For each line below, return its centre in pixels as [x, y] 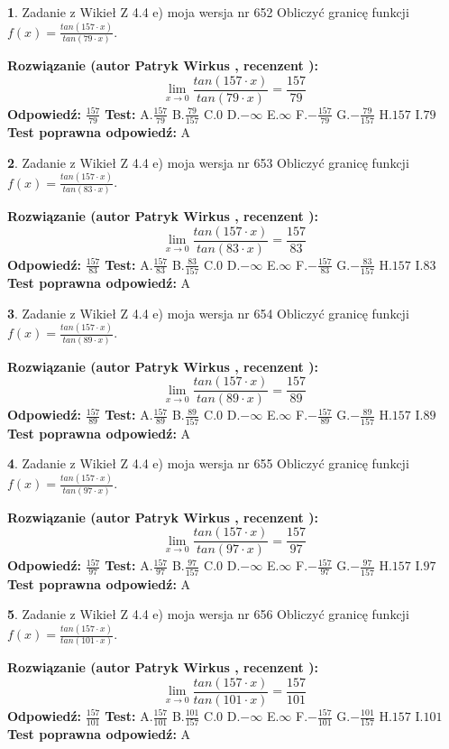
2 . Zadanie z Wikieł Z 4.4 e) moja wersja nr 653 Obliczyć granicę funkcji [208, 162]
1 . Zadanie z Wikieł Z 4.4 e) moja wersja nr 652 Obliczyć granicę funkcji [208, 12]
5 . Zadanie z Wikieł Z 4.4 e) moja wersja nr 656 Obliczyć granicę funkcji [208, 614]
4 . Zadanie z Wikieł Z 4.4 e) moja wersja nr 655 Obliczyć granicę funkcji [208, 463]
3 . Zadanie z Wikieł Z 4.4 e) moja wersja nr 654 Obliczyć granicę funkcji [208, 313]
